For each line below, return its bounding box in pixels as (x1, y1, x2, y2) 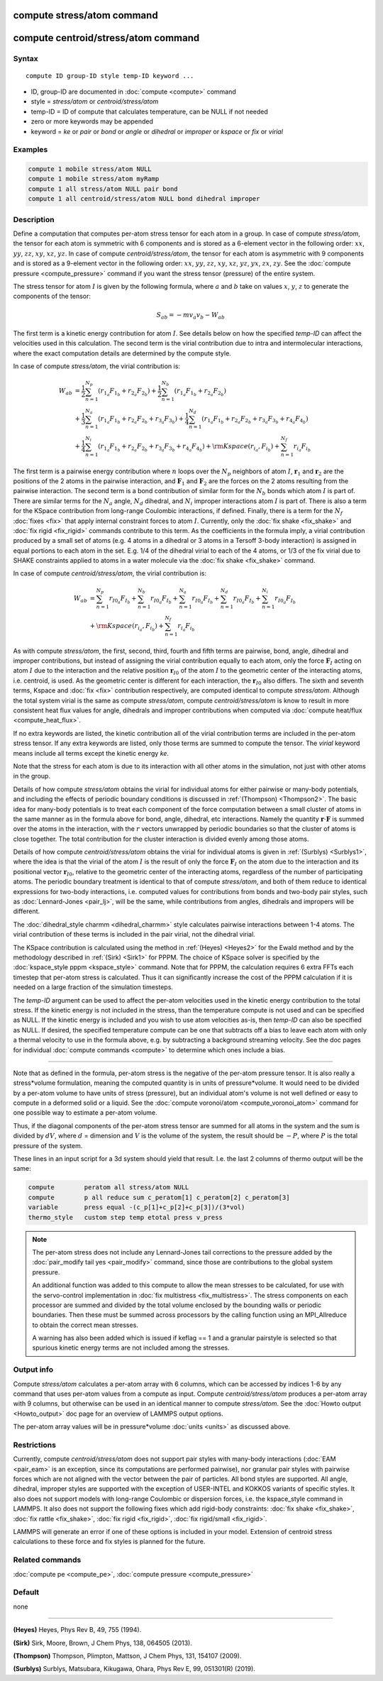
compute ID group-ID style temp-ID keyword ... (26, 72, 194, 79)
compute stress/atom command (13, 9, 159, 21)
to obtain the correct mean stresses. (32, 1321, 138, 1329)
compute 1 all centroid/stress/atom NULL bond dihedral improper (28, 195, 260, 203)
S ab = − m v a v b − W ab (156, 311, 226, 321)
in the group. (13, 772, 51, 781)
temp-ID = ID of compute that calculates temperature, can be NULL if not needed (30, 107, 269, 116)
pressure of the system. (13, 1141, 83, 1150)
